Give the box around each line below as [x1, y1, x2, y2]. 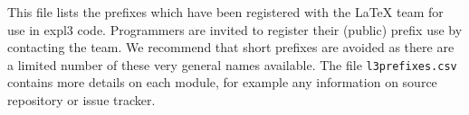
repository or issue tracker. [7, 91, 156, 110]
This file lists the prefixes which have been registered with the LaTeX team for [7, 3, 444, 21]
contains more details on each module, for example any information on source [7, 73, 437, 92]
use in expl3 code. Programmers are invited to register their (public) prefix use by [7, 20, 463, 39]
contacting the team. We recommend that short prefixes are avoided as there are [7, 38, 455, 57]
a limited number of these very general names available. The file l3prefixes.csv [7, 55, 457, 74]
